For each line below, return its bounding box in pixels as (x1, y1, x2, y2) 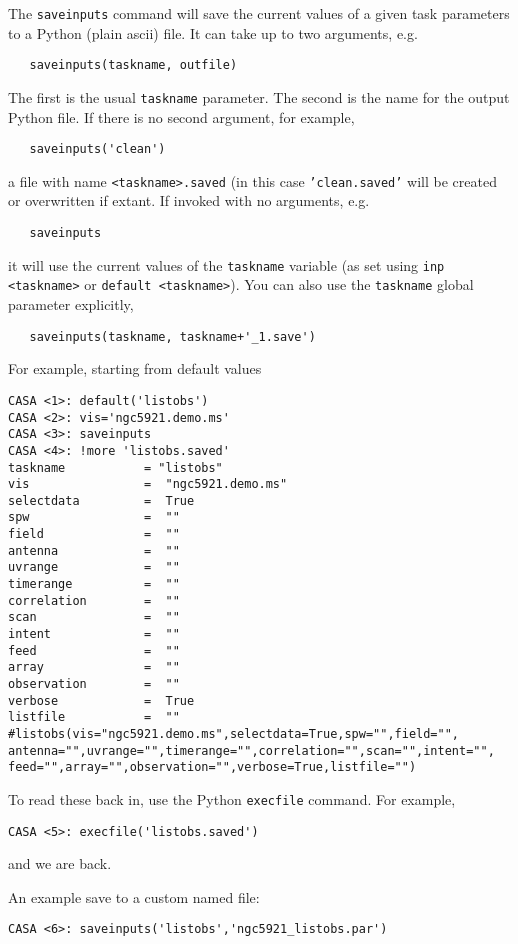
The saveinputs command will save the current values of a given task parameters (8, 3, 510, 23)
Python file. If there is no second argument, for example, (8, 106, 355, 127)
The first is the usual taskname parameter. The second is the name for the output (8, 86, 510, 107)
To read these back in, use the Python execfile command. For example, (8, 788, 456, 809)
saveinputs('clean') (29, 142, 166, 157)
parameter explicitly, (8, 294, 134, 315)
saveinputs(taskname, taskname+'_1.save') (29, 329, 316, 344)
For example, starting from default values (8, 358, 262, 379)
